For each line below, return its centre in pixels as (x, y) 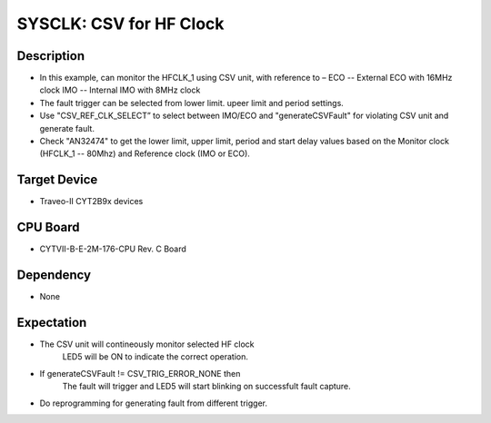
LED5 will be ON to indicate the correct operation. (155, 357)
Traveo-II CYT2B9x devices (91, 202)
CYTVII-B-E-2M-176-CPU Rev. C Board (113, 249)
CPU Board (48, 227)
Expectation (52, 322)
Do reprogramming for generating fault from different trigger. (154, 403)
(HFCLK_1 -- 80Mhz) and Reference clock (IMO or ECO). (145, 153)
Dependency (54, 275)
